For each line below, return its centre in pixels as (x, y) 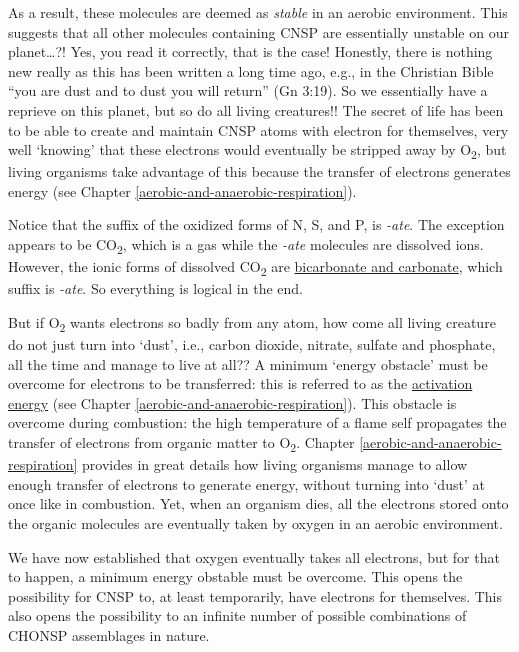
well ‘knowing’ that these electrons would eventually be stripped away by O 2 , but (257, 150)
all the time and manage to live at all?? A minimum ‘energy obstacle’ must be (248, 363)
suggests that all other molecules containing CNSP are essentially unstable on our (258, 31)
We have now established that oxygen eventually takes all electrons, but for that (254, 556)
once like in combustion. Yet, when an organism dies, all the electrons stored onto (258, 503)
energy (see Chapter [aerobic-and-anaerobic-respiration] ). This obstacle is (232, 402)
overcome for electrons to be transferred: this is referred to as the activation (240, 383)
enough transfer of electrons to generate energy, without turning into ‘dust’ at (246, 483)
